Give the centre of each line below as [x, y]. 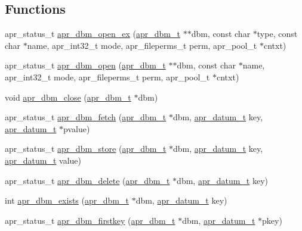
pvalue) [77, 128]
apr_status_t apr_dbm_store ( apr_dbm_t [86, 149]
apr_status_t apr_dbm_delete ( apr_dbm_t [87, 180]
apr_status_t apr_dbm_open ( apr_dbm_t [85, 65]
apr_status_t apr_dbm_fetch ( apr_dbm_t [86, 117]
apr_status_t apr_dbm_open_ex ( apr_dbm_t [93, 34]
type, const [277, 34]
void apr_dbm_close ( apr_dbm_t [68, 97]
